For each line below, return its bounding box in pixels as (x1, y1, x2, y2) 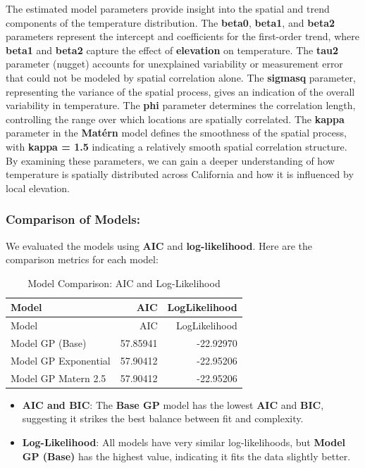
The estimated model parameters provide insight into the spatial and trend (6, 1, 330, 15)
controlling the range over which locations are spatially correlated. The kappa (6, 111, 345, 126)
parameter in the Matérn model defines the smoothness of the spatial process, (6, 125, 347, 140)
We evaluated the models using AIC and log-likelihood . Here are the (6, 238, 312, 253)
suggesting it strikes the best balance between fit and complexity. (22, 411, 304, 426)
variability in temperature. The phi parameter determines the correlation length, (6, 98, 356, 113)
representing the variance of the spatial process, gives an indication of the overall (6, 84, 355, 99)
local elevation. (6, 180, 70, 195)
